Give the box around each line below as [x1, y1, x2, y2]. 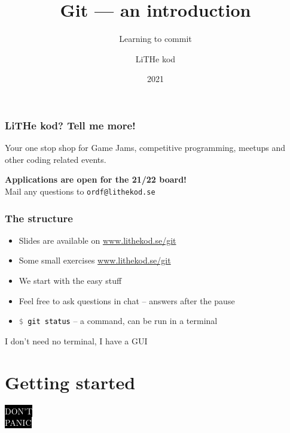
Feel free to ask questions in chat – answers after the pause [19, 294, 235, 307]
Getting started [5, 370, 136, 394]
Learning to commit [119, 32, 192, 45]
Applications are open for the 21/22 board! [5, 173, 187, 186]
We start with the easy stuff [19, 274, 122, 287]
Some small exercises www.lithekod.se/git [19, 254, 171, 267]
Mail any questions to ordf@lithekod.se [5, 184, 155, 197]
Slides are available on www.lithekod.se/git [19, 234, 176, 246]
